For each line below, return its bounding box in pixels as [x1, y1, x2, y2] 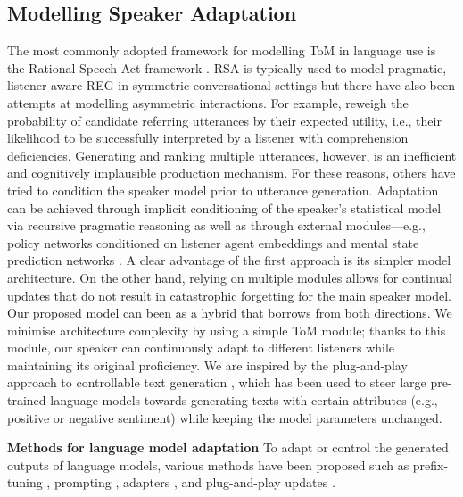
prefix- [412, 455, 449, 474]
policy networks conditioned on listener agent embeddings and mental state [7, 233, 419, 252]
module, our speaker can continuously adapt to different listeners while [7, 338, 395, 357]
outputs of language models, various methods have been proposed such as [7, 455, 409, 474]
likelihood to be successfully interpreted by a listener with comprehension [7, 128, 409, 147]
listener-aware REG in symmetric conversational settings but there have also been [7, 76, 455, 95]
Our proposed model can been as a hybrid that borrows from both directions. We [7, 303, 452, 322]
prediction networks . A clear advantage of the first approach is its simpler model [7, 251, 451, 269]
